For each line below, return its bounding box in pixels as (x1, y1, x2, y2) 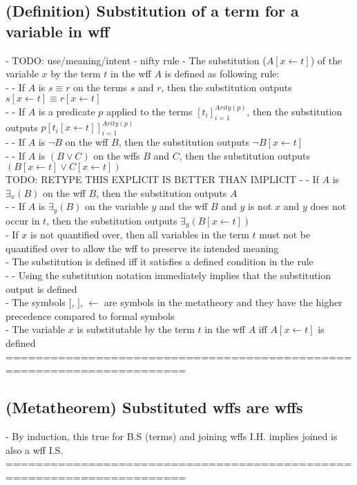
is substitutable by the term (77, 322, 195, 336)
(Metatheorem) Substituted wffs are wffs (6, 397, 303, 418)
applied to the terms (106, 104, 193, 118)
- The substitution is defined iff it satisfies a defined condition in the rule (6, 254, 313, 269)
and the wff (159, 199, 208, 213)
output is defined (6, 281, 77, 296)
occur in (6, 213, 40, 227)
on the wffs (93, 148, 140, 162)
